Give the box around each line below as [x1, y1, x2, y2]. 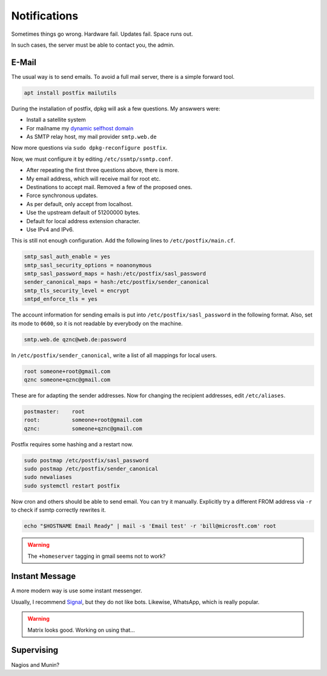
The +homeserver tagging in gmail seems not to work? [27, 552, 166, 560]
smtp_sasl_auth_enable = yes [24, 253, 111, 260]
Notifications [11, 9, 79, 22]
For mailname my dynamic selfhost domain [26, 124, 134, 132]
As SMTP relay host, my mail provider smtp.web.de [26, 133, 157, 140]
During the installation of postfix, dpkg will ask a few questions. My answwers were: [11, 105, 220, 112]
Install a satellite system [26, 116, 86, 124]
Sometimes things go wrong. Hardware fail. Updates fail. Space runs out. [11, 30, 193, 38]
